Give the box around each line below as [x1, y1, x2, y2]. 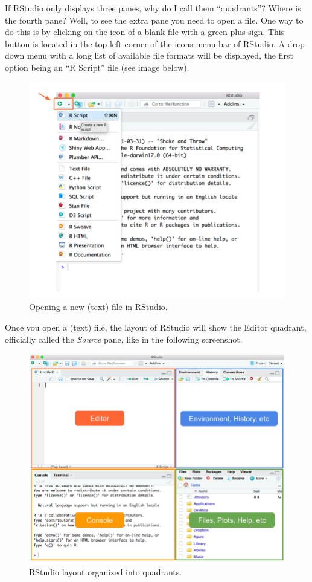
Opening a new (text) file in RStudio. [29, 300, 168, 313]
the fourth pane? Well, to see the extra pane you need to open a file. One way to [5, 13, 304, 26]
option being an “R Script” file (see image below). [5, 60, 189, 73]
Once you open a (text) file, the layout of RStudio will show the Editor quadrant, [5, 321, 307, 334]
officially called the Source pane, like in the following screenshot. [5, 332, 243, 345]
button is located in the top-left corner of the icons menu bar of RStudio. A [5, 37, 285, 50]
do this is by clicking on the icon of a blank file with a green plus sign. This [5, 25, 285, 38]
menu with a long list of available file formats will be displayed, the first [27, 49, 293, 62]
